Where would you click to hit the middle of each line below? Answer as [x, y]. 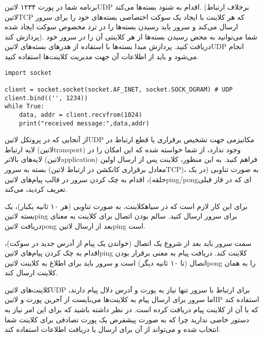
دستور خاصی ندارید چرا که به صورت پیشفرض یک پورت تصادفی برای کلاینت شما [127, 319]
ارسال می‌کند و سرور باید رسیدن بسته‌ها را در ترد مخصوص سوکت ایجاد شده [121, 27]
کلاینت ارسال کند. [31, 272]
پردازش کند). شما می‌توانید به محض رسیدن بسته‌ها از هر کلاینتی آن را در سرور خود [131, 36]
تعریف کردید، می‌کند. [36, 189]
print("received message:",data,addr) [84, 123]
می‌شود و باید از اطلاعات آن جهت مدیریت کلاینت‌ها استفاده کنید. [102, 56]
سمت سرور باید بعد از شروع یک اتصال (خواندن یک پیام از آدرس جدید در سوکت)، [128, 243]
